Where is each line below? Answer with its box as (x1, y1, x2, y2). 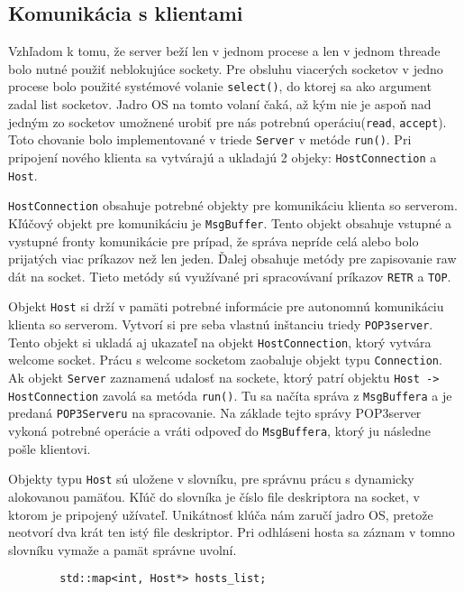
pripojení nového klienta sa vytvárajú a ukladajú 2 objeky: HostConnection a (8, 147, 437, 166)
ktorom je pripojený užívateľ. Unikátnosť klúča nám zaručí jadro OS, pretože (8, 504, 433, 523)
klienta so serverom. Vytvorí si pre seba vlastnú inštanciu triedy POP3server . (8, 315, 433, 334)
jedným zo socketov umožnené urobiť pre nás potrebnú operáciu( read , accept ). (8, 112, 447, 131)
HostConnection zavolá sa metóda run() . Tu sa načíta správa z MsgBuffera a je (8, 385, 452, 404)
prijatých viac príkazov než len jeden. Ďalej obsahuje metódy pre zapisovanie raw (8, 249, 457, 268)
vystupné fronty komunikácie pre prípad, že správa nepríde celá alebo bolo (8, 231, 419, 250)
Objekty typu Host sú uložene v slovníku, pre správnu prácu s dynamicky (8, 469, 414, 488)
